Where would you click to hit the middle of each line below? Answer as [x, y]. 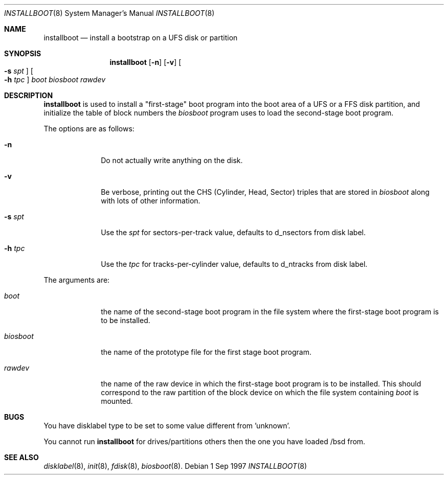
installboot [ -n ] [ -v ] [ [145, 62]
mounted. [117, 401]
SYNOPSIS [23, 53]
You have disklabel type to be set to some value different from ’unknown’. [167, 426]
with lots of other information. [151, 201]
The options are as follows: [89, 129]
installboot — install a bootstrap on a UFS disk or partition [141, 38]
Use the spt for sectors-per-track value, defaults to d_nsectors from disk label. [233, 232]
